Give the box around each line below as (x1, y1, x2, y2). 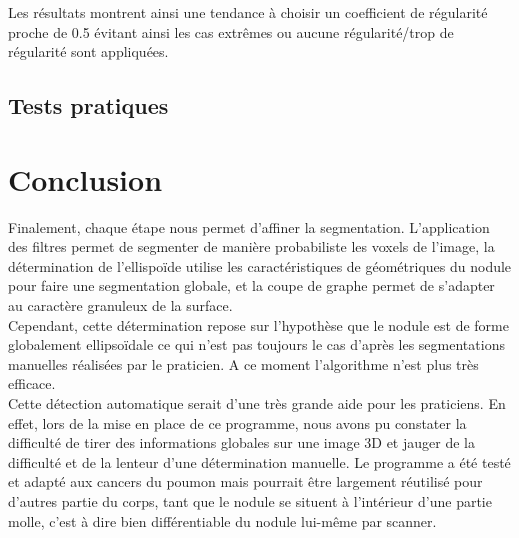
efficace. (8, 373, 56, 394)
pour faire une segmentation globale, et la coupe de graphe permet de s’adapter (8, 275, 495, 296)
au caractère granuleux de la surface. (8, 295, 233, 316)
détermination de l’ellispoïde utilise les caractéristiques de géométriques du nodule (8, 255, 512, 276)
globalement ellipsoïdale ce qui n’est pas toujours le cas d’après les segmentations (8, 334, 505, 355)
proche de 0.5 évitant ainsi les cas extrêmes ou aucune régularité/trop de (8, 21, 454, 42)
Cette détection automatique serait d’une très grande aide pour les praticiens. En (8, 393, 506, 414)
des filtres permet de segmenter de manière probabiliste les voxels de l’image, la (8, 236, 495, 257)
